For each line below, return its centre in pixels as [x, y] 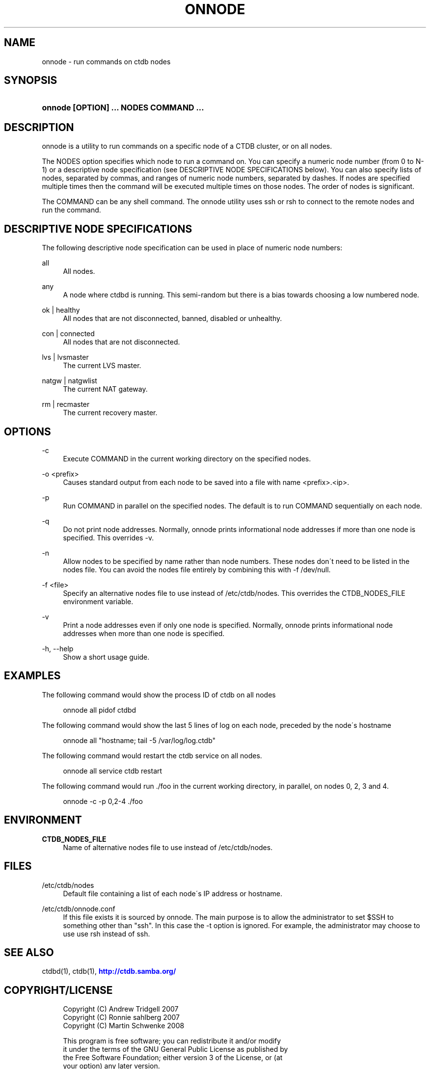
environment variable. [98, 601]
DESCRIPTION [39, 127]
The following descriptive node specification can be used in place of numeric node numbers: [192, 248]
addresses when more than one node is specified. [144, 633]
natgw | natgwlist [69, 381]
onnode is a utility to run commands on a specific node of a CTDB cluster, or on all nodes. [187, 146]
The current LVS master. [102, 366]
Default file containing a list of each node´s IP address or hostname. [173, 893]
